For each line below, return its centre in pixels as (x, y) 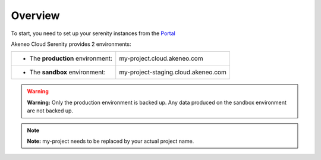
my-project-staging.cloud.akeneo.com (173, 73)
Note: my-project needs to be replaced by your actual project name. (111, 141)
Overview (35, 15)
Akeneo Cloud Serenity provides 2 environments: (71, 44)
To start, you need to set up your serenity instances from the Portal (93, 33)
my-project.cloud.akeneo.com (161, 58)
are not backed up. (50, 111)
